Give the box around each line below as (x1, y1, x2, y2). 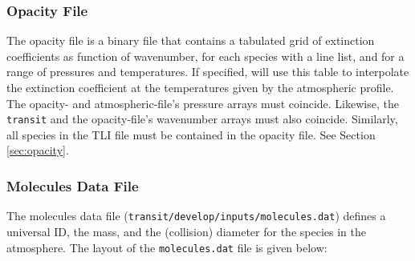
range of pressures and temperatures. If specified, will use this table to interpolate (6, 63, 409, 80)
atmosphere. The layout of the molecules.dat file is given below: (6, 239, 328, 255)
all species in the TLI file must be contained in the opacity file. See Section (6, 126, 376, 143)
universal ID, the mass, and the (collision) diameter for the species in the (6, 223, 366, 239)
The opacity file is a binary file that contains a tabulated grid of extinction (6, 32, 375, 49)
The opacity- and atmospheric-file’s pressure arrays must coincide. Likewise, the (6, 94, 399, 111)
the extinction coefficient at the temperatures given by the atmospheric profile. (6, 79, 394, 95)
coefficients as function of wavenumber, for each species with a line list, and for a (6, 47, 405, 64)
